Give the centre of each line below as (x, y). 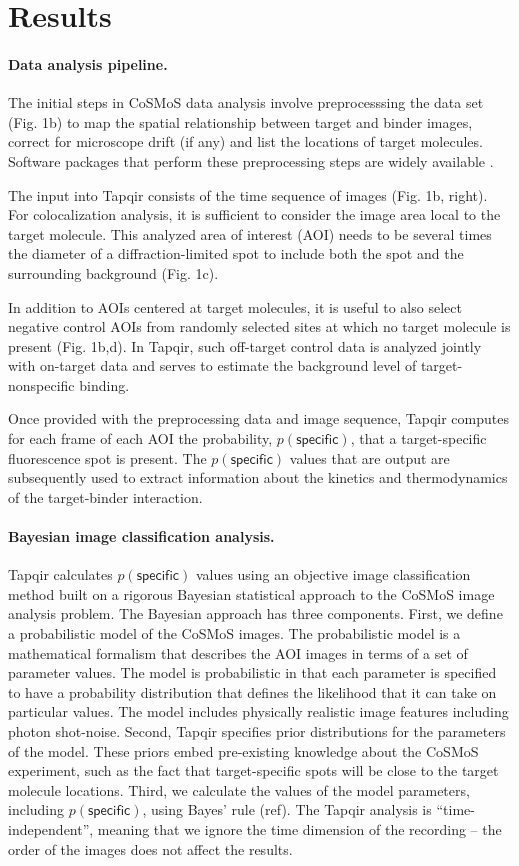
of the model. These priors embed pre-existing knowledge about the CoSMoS (243, 750)
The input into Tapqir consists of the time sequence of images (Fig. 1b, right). (248, 194)
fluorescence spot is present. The (107, 457)
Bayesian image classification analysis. (141, 536)
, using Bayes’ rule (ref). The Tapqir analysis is (287, 809)
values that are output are (369, 457)
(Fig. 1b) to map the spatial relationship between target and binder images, (240, 121)
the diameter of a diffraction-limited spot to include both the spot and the (236, 253)
